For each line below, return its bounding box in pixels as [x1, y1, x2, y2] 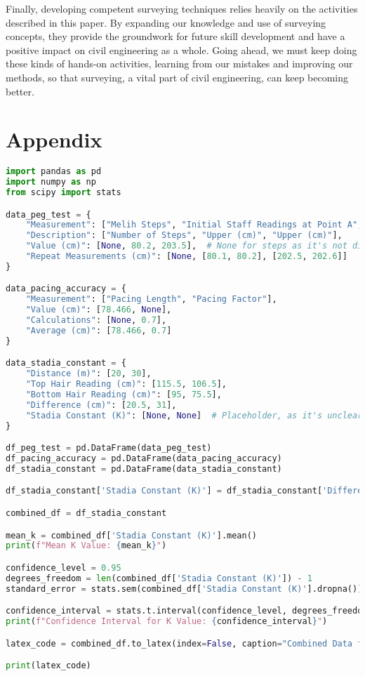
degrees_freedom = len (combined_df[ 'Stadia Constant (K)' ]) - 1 [6, 573, 312, 583]
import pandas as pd [6, 166, 102, 177]
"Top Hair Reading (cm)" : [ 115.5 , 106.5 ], [25, 379, 227, 390]
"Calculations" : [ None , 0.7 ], [25, 315, 167, 326]
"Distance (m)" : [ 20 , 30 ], [25, 369, 152, 379]
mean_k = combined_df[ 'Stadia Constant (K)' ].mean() [6, 530, 257, 541]
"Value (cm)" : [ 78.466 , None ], [25, 305, 172, 315]
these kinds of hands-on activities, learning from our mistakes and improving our [6, 56, 353, 71]
